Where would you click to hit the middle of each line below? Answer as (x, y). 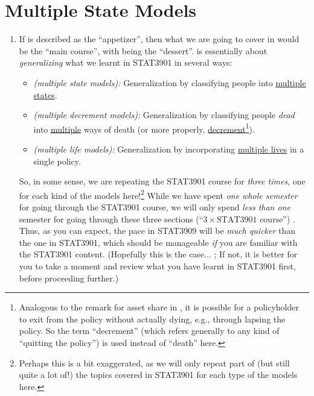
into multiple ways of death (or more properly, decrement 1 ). (144, 128)
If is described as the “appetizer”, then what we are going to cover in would (159, 39)
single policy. (57, 161)
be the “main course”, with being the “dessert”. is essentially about (143, 50)
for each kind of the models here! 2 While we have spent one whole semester (158, 194)
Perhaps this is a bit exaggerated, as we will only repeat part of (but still (154, 363)
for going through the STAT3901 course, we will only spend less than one (155, 206)
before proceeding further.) (69, 278)
